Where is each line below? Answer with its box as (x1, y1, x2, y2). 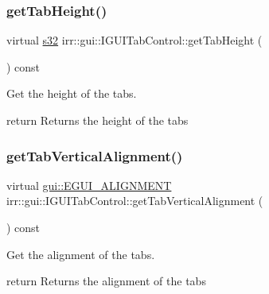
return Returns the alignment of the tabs (6, 273, 206, 289)
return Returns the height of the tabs (6, 112, 189, 128)
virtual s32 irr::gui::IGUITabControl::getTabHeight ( (6, 32, 263, 48)
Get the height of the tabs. (6, 85, 137, 102)
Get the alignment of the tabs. (6, 246, 155, 262)
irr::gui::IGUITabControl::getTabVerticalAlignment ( (6, 192, 263, 209)
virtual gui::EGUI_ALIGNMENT (6, 176, 172, 193)
